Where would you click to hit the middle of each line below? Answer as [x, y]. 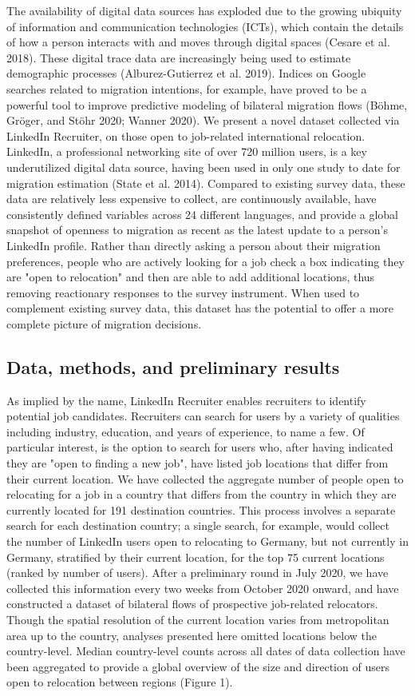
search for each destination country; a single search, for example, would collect [198, 525]
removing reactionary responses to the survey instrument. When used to [183, 292]
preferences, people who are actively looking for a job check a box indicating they [206, 261]
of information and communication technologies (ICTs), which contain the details [205, 26]
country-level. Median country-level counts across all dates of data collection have [206, 651]
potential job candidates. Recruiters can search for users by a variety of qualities [203, 416]
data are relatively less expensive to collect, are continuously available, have [192, 199]
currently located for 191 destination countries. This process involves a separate [201, 509]
